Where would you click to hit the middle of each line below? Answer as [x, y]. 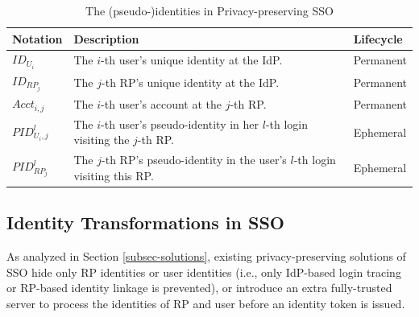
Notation [37, 38]
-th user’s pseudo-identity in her [180, 124]
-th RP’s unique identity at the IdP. [191, 82]
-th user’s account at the [161, 103]
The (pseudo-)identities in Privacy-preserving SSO [209, 10]
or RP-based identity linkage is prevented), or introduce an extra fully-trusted [199, 288]
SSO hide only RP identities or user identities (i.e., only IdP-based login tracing [204, 272]
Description [106, 38]
